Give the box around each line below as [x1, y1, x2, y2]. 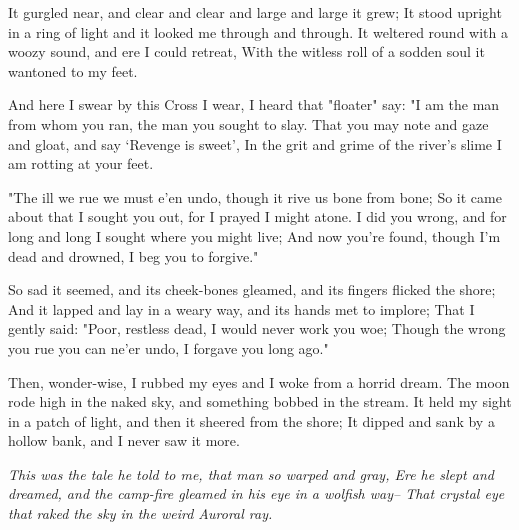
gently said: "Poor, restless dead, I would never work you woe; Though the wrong [8, 318, 506, 339]
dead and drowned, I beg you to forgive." [8, 245, 259, 266]
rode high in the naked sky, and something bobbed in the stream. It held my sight [8, 391, 512, 412]
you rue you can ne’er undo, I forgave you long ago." [8, 337, 329, 358]
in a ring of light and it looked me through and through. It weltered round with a [8, 21, 508, 42]
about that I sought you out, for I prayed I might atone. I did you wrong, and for [8, 206, 507, 227]
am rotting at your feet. [8, 153, 154, 174]
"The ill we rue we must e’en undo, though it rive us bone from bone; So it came [8, 186, 502, 207]
